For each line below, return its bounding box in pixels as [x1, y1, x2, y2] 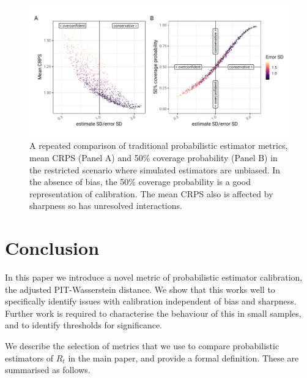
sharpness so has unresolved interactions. [29, 199, 182, 212]
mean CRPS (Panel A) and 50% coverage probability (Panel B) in [29, 151, 278, 164]
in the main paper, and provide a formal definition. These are [68, 351, 299, 364]
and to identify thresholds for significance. [5, 319, 163, 331]
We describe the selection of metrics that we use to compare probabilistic [5, 339, 279, 352]
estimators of [5, 351, 54, 364]
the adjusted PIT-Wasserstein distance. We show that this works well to [5, 282, 275, 295]
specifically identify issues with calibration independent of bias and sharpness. [5, 295, 297, 308]
